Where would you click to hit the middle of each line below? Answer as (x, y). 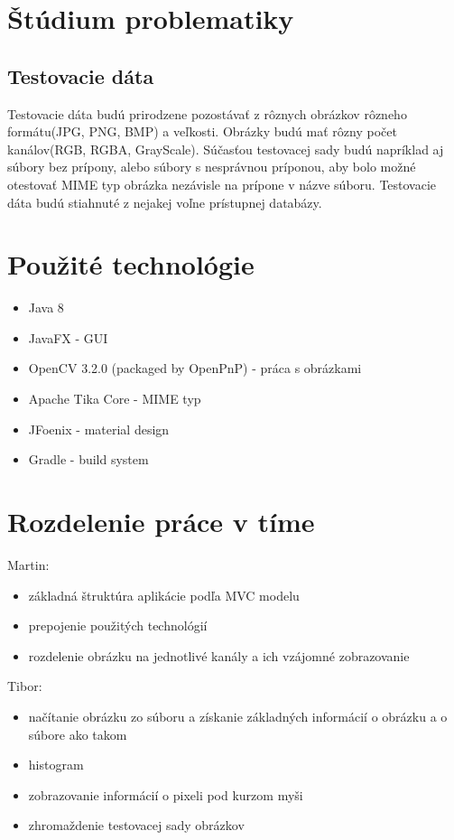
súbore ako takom (78, 734)
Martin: (28, 564)
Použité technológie (131, 264)
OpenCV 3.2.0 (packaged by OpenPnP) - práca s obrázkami (195, 368)
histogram (56, 765)
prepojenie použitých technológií (118, 625)
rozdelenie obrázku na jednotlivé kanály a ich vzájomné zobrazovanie (219, 655)
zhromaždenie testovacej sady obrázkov (136, 825)
